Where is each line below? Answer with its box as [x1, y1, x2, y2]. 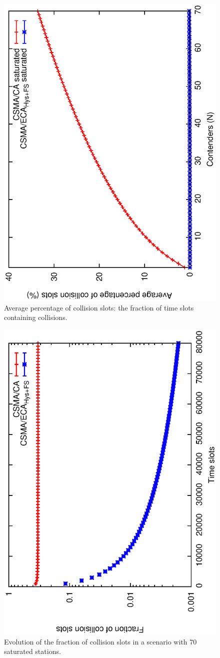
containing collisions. [4, 312, 67, 322]
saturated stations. [4, 646, 61, 656]
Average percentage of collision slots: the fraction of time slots [4, 302, 194, 312]
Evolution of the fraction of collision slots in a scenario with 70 [4, 636, 197, 646]
